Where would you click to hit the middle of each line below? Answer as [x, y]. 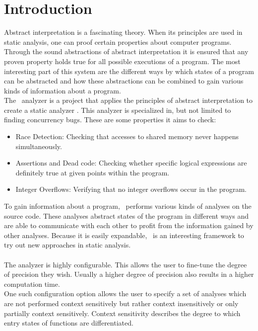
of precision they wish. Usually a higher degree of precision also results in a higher [129, 274]
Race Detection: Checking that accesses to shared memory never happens [127, 136]
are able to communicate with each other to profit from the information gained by [129, 225]
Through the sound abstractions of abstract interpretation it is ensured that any [126, 51]
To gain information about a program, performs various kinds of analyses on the [128, 206]
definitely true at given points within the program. [93, 172]
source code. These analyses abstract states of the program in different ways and [127, 215]
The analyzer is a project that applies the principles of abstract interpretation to [129, 100]
